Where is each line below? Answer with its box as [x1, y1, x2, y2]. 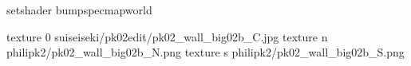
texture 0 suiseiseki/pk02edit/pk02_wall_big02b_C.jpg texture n [6, 28, 328, 45]
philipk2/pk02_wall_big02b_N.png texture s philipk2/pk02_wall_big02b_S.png [6, 44, 405, 60]
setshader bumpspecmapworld [6, 2, 152, 17]
